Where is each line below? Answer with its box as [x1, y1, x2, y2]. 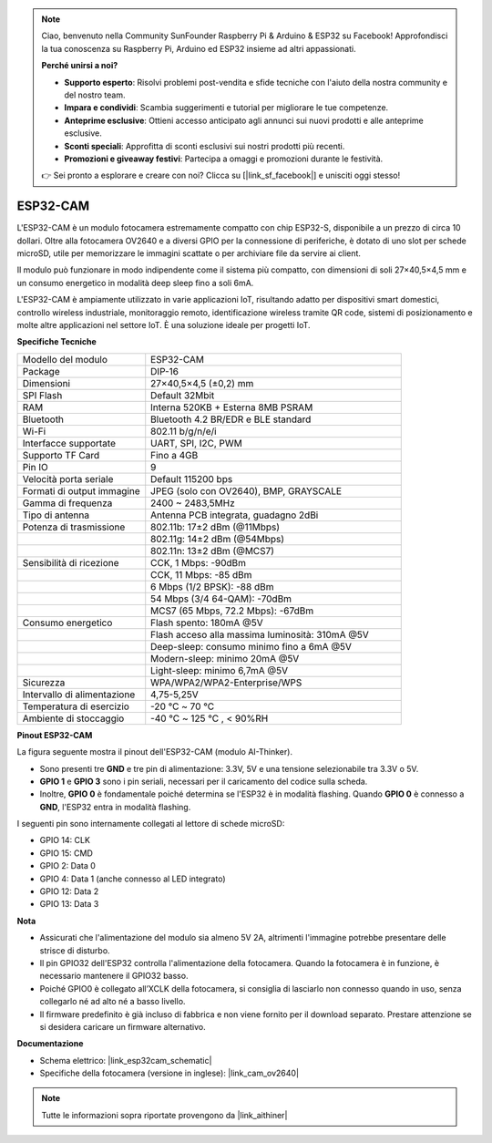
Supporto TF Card [22, 448, 100, 461]
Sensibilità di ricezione [22, 556, 119, 569]
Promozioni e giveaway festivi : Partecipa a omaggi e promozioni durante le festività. [64, 153, 384, 164]
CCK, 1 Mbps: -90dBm [150, 556, 246, 569]
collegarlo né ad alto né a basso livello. [39, 996, 186, 1007]
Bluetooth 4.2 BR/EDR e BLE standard [150, 413, 312, 426]
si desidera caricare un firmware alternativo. [39, 1021, 206, 1032]
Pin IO [22, 460, 49, 473]
